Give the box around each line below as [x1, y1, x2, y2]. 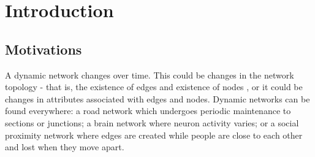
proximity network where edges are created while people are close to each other [5, 128, 303, 141]
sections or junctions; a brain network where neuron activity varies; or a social [5, 116, 299, 129]
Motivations [5, 39, 82, 58]
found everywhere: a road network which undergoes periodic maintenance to [5, 104, 291, 117]
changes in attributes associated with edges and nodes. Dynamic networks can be [5, 92, 310, 105]
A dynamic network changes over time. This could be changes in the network [5, 68, 294, 81]
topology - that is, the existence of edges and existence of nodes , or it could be [5, 80, 303, 93]
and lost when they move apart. [5, 140, 124, 153]
